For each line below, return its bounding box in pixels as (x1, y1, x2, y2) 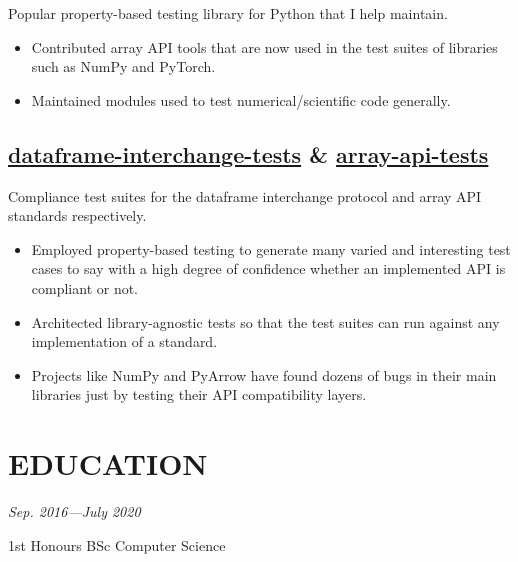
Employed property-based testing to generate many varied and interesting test (31, 238, 511, 259)
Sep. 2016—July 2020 (8, 501, 141, 522)
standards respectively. (8, 205, 147, 226)
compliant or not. (31, 277, 139, 298)
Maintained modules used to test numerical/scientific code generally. (31, 89, 451, 110)
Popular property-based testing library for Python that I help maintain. (8, 3, 448, 23)
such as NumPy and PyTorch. (31, 56, 216, 77)
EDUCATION (8, 443, 208, 484)
